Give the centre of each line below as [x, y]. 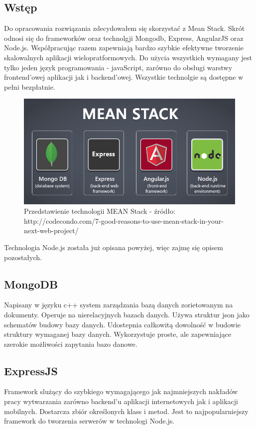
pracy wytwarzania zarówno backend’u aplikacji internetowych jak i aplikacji [121, 401]
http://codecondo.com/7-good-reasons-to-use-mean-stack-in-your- [124, 220]
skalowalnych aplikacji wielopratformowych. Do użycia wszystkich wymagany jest [128, 57]
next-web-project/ [51, 230]
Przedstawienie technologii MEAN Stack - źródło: [100, 211]
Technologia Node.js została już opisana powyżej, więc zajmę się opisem [114, 247]
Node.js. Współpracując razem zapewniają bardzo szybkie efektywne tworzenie [124, 48]
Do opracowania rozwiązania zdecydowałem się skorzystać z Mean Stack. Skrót [125, 28]
